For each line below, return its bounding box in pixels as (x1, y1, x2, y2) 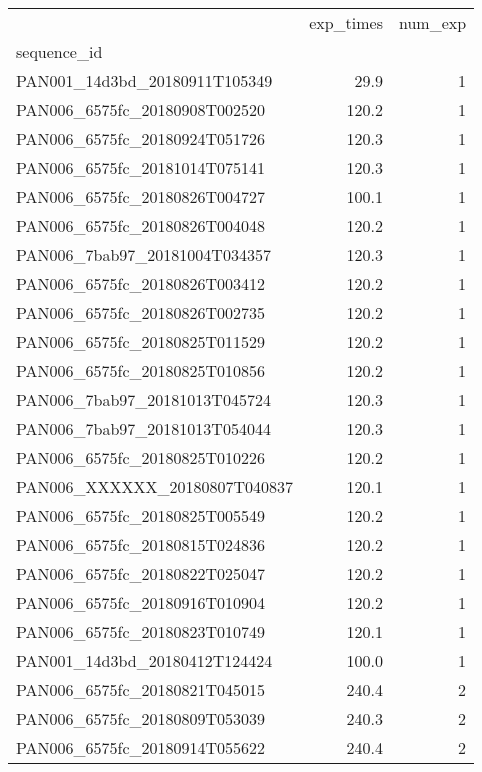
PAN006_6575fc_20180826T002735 (16, 301, 266, 324)
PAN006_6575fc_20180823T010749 (16, 620, 266, 643)
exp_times (309, 11, 383, 34)
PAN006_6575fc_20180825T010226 (16, 446, 266, 469)
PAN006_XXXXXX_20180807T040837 (16, 475, 294, 498)
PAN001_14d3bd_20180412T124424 (16, 649, 273, 672)
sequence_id (16, 40, 103, 63)
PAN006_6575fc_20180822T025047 (16, 562, 266, 585)
